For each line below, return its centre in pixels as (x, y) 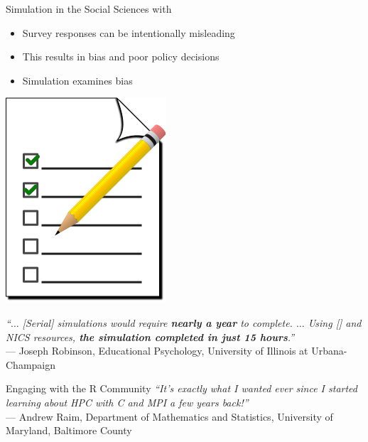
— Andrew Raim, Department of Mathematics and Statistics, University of (169, 416)
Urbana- (329, 351)
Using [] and (335, 322)
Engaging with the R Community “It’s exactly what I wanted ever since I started (182, 388)
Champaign (31, 364)
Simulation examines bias (77, 80)
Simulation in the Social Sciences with (89, 9)
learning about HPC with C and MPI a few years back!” (127, 402)
